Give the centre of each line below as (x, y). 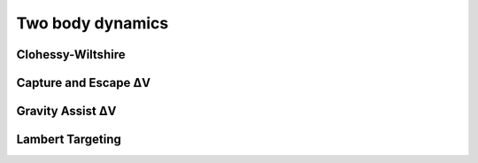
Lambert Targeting (69, 140)
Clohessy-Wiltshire (71, 54)
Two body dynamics (93, 23)
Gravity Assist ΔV (66, 111)
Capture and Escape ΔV (83, 83)
